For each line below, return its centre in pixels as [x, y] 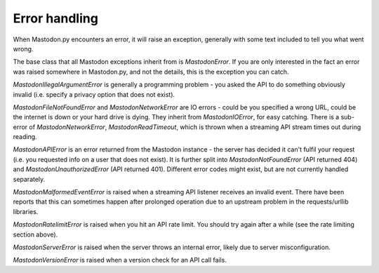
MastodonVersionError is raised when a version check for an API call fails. [120, 260]
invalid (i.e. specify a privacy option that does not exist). [94, 94]
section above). [35, 234]
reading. [25, 137]
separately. [29, 179]
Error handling [55, 18]
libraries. [26, 211]
